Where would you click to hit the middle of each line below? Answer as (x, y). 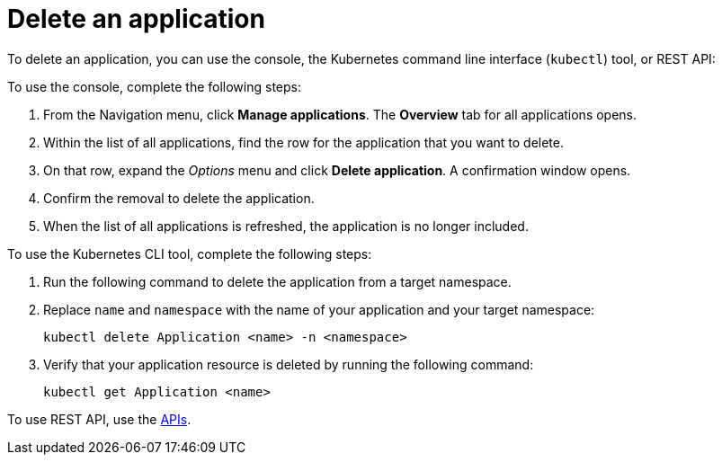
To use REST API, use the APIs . (99, 419)
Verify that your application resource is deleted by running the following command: (289, 364)
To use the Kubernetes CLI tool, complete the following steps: (190, 253)
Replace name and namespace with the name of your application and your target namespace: (319, 309)
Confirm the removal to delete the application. (179, 198)
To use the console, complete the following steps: (154, 86)
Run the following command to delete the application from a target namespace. (277, 281)
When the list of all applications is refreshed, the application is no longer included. (286, 226)
